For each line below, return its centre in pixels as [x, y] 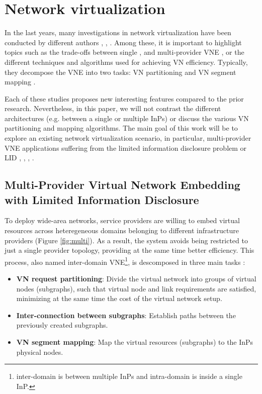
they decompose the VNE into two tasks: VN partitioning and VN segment [120, 72]
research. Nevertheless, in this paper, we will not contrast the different [113, 108]
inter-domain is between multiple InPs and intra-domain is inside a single [129, 376]
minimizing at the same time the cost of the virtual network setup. [119, 298]
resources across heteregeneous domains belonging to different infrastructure [122, 230]
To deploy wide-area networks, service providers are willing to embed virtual [122, 220]
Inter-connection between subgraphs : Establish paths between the [126, 315]
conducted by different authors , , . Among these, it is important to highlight [123, 42]
